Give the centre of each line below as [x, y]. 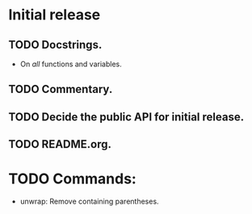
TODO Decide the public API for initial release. [126, 117]
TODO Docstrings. [55, 45]
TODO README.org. [60, 144]
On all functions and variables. [71, 64]
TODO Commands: [73, 179]
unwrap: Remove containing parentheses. [89, 201]
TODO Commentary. [61, 89]
